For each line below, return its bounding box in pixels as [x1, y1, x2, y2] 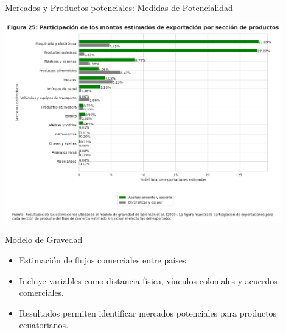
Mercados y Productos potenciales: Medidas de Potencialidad [5, 1, 233, 13]
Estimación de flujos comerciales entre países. [19, 254, 189, 267]
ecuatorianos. [19, 318, 69, 331]
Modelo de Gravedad [5, 233, 83, 246]
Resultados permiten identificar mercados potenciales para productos [19, 306, 277, 319]
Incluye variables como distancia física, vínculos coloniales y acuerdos [19, 274, 277, 287]
